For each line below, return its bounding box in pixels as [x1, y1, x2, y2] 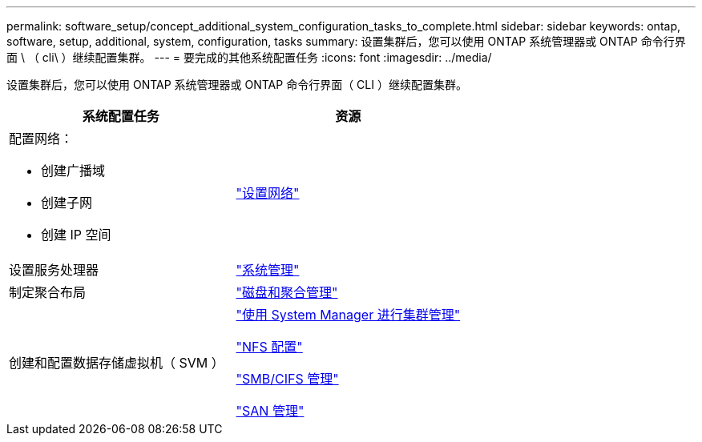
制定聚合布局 [9, 284, 87, 300]
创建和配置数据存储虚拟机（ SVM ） [9, 355, 224, 371]
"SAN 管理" [236, 403, 305, 419]
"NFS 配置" [236, 339, 303, 355]
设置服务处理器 [9, 262, 99, 278]
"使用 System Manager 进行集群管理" [236, 307, 461, 323]
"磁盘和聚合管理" [236, 284, 338, 300]
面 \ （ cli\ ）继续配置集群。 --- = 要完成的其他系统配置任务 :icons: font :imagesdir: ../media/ [6, 50, 492, 64]
